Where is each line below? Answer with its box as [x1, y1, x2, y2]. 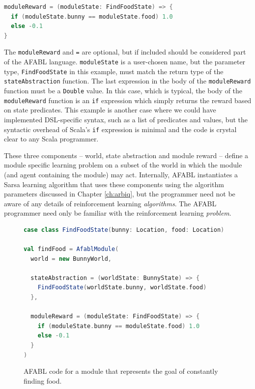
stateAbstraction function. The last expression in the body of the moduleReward [4, 76, 251, 86]
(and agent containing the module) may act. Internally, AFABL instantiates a [4, 169, 238, 179]
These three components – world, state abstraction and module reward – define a [4, 150, 249, 160]
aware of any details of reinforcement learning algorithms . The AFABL [4, 198, 217, 208]
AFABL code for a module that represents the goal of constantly [24, 366, 218, 376]
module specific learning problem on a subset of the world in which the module [4, 160, 242, 170]
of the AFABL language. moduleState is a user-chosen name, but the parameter [4, 56, 246, 67]
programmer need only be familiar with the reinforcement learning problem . [4, 208, 231, 218]
